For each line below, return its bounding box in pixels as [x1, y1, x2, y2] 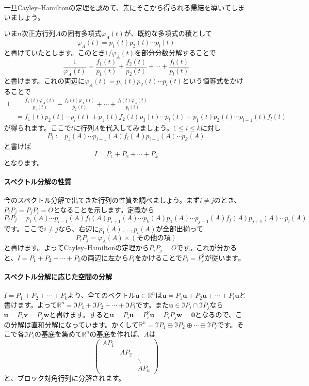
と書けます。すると [49, 309, 110, 320]
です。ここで [4, 223, 44, 233]
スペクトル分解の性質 [4, 176, 72, 186]
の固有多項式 [60, 28, 101, 38]
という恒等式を [182, 76, 230, 86]
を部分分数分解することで [134, 47, 216, 57]
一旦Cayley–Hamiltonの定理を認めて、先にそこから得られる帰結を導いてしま [4, 2, 245, 12]
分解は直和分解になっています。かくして [10, 319, 139, 329]
